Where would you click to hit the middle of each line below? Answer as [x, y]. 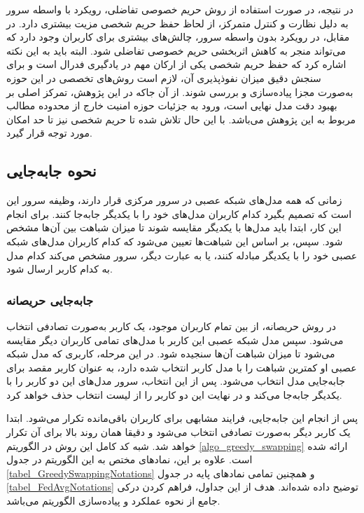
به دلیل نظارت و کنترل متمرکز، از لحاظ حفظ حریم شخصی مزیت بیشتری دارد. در [177, 23]
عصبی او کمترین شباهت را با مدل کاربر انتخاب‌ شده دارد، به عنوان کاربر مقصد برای [182, 367]
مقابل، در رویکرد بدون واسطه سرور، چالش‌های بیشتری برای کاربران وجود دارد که [178, 37]
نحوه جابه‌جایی [51, 171]
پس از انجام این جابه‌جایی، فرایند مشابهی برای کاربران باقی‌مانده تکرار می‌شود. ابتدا [182, 418]
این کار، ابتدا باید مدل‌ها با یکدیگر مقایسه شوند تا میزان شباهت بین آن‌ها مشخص [174, 227]
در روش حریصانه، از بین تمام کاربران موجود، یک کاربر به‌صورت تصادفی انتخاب [171, 326]
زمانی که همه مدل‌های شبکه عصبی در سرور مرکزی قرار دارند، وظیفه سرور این [174, 200]
